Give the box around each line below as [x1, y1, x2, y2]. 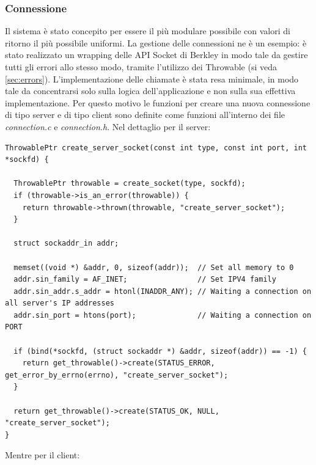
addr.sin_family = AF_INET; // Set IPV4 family [13, 275, 276, 284]
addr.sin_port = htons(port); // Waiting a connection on [13, 310, 312, 320]
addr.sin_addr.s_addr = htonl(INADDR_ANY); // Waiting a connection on [13, 287, 312, 296]
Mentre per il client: [5, 449, 80, 461]
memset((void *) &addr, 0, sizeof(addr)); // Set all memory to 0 [13, 263, 294, 272]
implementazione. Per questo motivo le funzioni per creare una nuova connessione [5, 96, 310, 109]
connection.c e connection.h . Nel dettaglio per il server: [5, 120, 211, 133]
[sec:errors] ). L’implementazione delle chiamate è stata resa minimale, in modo [5, 72, 299, 85]
